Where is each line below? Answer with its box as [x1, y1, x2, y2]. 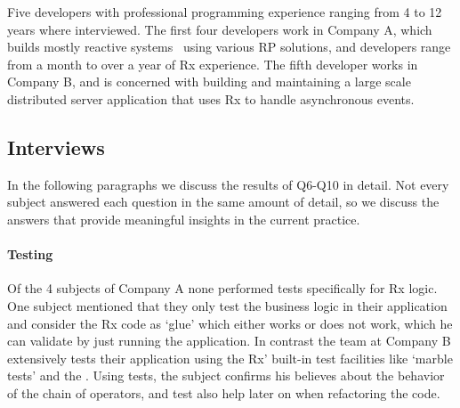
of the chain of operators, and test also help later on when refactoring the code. [7, 383, 440, 402]
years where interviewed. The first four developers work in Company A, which [7, 20, 432, 38]
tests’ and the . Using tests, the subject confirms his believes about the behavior [7, 366, 445, 385]
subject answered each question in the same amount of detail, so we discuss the [7, 192, 440, 211]
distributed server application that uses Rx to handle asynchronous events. [7, 89, 415, 108]
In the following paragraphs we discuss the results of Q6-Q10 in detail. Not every [7, 175, 449, 193]
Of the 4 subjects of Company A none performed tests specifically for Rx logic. [7, 279, 438, 298]
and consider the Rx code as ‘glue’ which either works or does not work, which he [7, 314, 453, 332]
